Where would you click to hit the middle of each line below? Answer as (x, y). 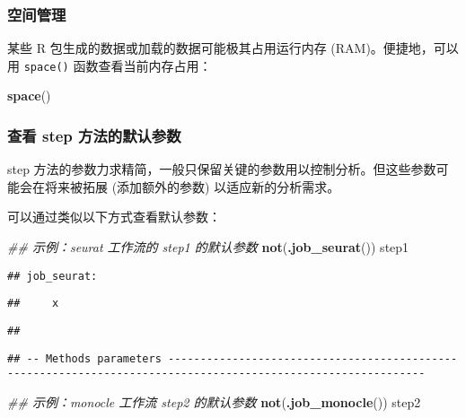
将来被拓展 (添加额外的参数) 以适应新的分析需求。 (192, 186)
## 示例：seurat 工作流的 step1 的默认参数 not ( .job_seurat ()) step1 (208, 247)
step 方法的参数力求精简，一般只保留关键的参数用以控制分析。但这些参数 (222, 169)
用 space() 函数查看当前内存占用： (110, 65)
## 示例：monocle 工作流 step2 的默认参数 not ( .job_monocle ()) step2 (214, 401)
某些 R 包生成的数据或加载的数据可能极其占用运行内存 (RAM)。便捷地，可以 (233, 48)
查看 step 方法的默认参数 (94, 135)
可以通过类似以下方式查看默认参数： (114, 217)
